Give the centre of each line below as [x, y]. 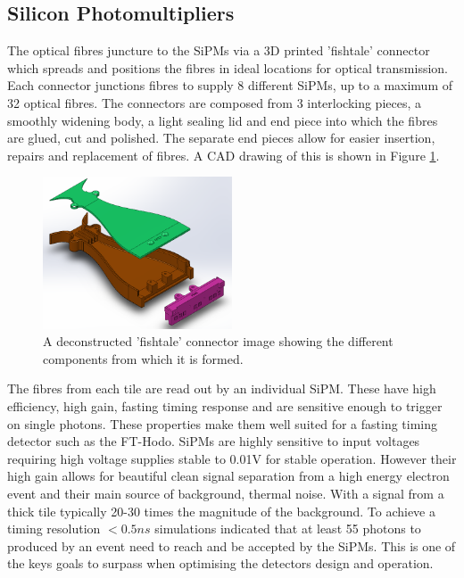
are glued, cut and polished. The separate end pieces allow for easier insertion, [221, 138]
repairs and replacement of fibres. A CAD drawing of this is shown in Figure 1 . [224, 155]
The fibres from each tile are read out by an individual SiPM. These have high [222, 388]
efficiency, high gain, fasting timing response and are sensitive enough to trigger [225, 405]
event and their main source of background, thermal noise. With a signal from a [226, 493]
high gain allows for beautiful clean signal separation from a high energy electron [228, 476]
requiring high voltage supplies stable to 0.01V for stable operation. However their [232, 458]
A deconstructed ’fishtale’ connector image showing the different [218, 341]
